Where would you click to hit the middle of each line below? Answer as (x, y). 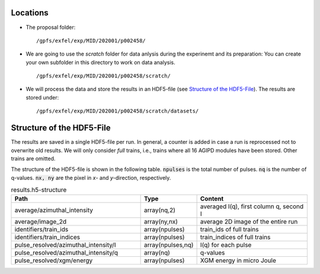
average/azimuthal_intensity (54, 210)
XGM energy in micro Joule (238, 260)
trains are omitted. (33, 158)
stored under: (42, 97)
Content (212, 199)
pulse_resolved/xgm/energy (54, 260)
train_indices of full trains (235, 237)
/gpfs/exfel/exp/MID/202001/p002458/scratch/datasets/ (118, 111)
